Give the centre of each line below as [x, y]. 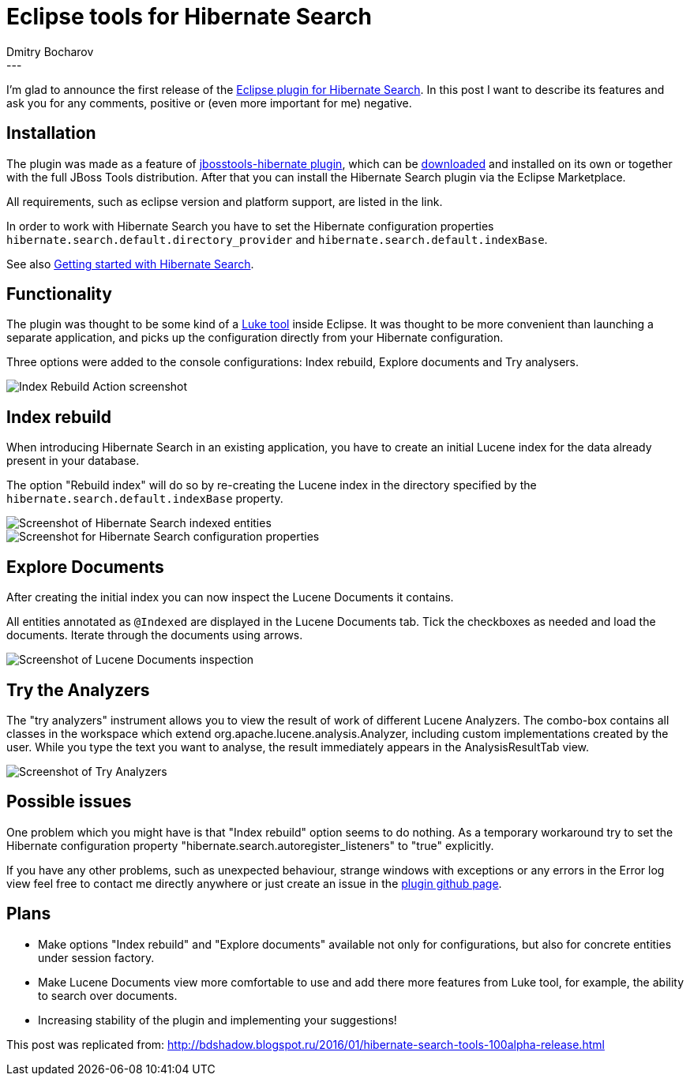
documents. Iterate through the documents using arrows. [155, 635]
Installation [51, 133]
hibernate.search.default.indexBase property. [145, 499]
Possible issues [69, 802]
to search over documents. [108, 995]
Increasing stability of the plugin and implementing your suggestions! [217, 1020]
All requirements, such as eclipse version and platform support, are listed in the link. [225, 201]
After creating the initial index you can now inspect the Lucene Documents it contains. [230, 597]
